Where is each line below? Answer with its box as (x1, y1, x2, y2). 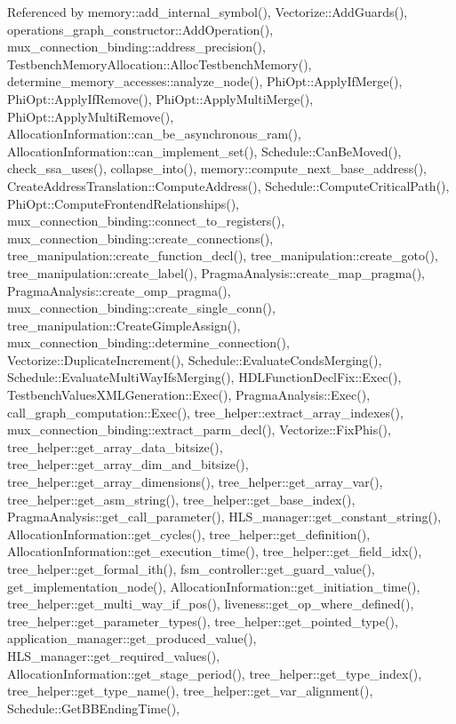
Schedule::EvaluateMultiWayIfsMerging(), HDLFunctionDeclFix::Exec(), (7, 368, 402, 386)
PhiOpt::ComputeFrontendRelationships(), (7, 194, 240, 212)
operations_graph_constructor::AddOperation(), (7, 20, 274, 38)
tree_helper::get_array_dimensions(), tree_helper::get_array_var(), (7, 473, 383, 491)
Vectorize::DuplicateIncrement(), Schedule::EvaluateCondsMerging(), (7, 350, 382, 369)
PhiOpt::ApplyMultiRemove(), (7, 107, 174, 125)
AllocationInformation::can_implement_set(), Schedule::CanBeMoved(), (7, 141, 402, 160)
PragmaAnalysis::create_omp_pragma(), (7, 281, 231, 299)
